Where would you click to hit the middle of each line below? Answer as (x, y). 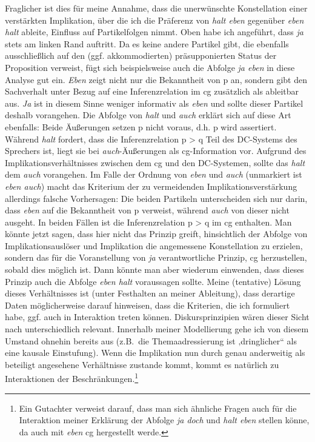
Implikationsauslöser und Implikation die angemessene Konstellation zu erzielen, (154, 245)
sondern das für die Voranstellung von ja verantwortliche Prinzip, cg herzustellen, (156, 257)
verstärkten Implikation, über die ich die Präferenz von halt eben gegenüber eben (154, 20)
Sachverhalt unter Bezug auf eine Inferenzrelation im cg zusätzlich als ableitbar (152, 91)
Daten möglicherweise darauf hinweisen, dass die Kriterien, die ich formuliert (148, 305)
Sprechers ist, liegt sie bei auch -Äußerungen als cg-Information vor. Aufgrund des (156, 151)
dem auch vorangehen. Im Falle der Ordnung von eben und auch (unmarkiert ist (154, 174)
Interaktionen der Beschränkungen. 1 (72, 378)
